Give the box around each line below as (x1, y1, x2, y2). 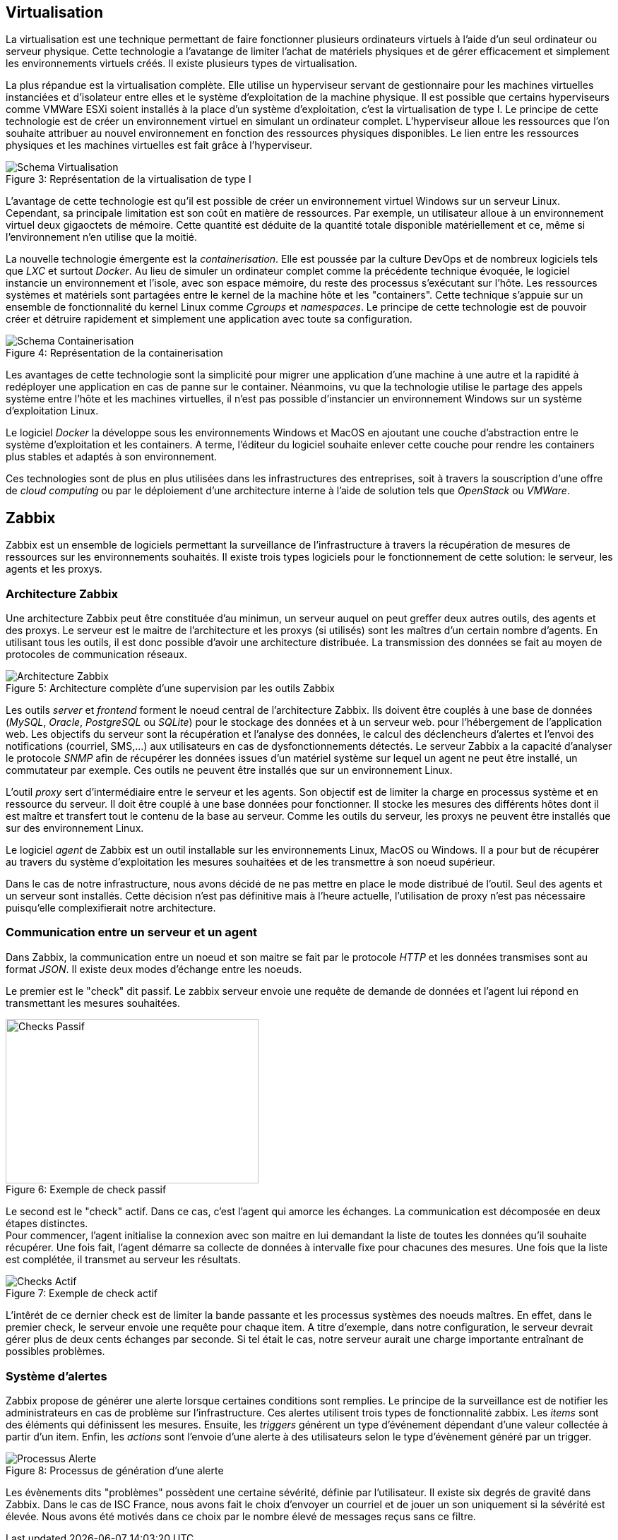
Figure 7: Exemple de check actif (6, 1287, 158, 1300)
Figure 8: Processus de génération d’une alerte (6, 1464, 224, 1477)
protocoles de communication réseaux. (6, 648, 187, 661)
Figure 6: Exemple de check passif (6, 1183, 167, 1196)
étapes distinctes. (6, 1217, 88, 1230)
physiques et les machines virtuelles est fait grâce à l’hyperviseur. (6, 139, 312, 152)
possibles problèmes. (6, 1345, 105, 1358)
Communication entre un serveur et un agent (6, 925, 258, 940)
